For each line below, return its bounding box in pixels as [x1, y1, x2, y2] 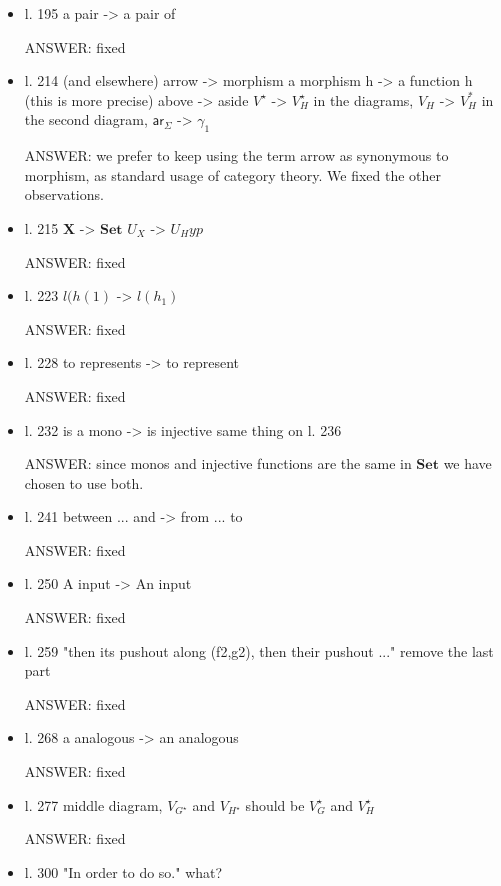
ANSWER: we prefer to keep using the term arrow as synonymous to [24, 145, 449, 166]
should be [245, 794, 305, 815]
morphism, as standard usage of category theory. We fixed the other [24, 164, 442, 185]
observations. [24, 184, 104, 205]
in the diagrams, [313, 89, 414, 110]
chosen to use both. [24, 472, 144, 493]
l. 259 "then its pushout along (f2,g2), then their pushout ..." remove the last [24, 640, 494, 661]
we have [443, 453, 492, 474]
